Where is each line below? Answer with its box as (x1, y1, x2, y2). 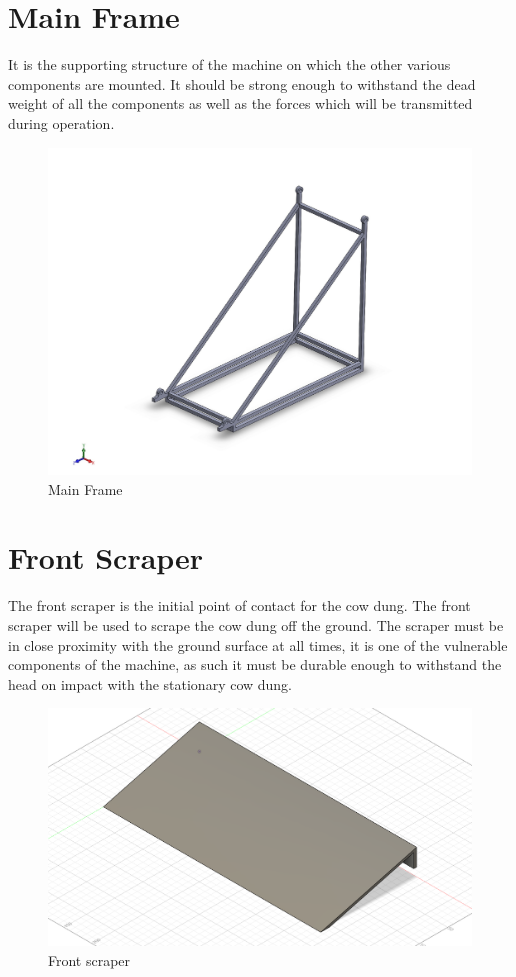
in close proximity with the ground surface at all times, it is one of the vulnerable (8, 634, 508, 655)
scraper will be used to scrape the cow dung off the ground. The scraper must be (8, 614, 504, 635)
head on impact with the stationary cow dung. (8, 673, 293, 694)
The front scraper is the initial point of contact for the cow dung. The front (8, 595, 471, 616)
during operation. (8, 112, 115, 133)
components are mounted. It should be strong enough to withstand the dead (8, 73, 476, 94)
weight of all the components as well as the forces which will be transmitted (8, 93, 473, 114)
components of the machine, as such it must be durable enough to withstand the (8, 654, 502, 675)
